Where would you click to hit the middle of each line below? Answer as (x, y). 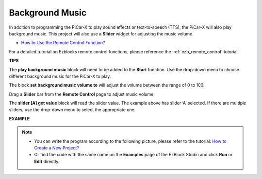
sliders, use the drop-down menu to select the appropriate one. (72, 110)
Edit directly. (47, 161)
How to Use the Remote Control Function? (63, 43)
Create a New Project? (57, 148)
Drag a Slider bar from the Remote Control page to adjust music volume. (82, 94)
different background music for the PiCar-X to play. (60, 76)
